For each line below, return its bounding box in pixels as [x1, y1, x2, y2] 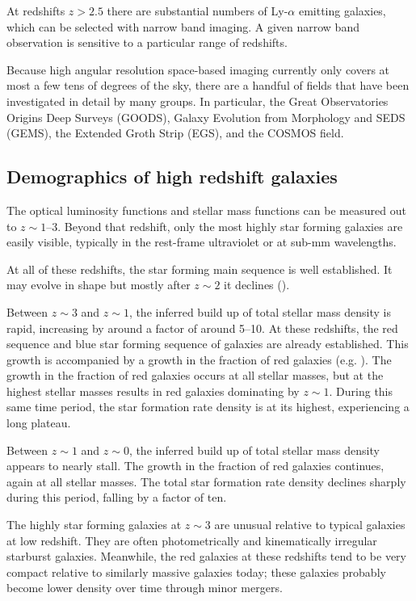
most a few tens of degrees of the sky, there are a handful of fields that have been [6, 77, 410, 94]
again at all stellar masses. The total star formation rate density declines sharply [6, 473, 406, 490]
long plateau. [6, 414, 71, 431]
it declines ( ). [224, 276, 290, 293]
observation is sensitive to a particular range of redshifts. [6, 34, 288, 51]
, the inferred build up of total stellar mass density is [128, 303, 391, 320]
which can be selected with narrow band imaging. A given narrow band [6, 18, 359, 35]
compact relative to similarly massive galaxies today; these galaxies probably [6, 563, 386, 580]
